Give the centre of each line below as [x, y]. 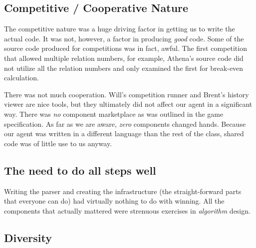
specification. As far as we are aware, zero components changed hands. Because [125, 124]
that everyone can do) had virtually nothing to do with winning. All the [114, 201]
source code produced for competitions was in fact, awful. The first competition [126, 48]
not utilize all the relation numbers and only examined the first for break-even [124, 68]
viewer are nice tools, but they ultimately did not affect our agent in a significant [128, 104]
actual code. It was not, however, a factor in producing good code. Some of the [124, 38]
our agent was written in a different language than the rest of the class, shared [124, 133]
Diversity [28, 237]
